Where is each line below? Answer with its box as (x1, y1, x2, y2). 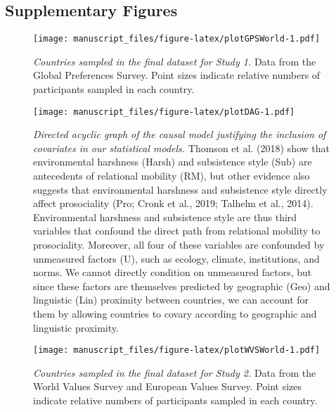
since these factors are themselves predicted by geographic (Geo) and (33, 278, 330, 293)
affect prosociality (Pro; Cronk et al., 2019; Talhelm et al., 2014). (33, 196, 314, 211)
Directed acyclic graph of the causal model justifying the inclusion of (33, 127, 326, 142)
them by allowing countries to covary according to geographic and (33, 306, 317, 321)
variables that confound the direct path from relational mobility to (33, 223, 321, 238)
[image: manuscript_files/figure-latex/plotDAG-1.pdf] (33, 106, 295, 117)
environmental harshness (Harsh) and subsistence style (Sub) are (33, 154, 312, 169)
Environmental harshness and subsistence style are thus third (33, 209, 297, 224)
